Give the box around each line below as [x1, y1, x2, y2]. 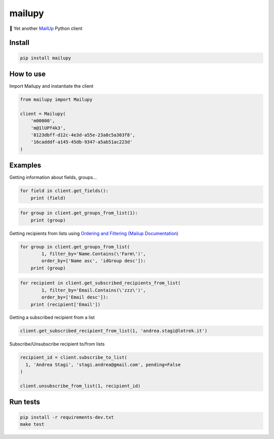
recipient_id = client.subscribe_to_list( [20, 355, 127, 360]
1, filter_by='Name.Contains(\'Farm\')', [41, 251, 146, 257]
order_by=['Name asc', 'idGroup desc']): [41, 258, 146, 264]
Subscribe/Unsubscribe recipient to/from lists [9, 341, 105, 347]
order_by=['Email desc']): [41, 295, 109, 300]
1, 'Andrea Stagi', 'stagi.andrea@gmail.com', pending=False [25, 361, 181, 368]
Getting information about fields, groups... [9, 174, 97, 180]
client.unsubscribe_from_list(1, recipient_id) [20, 383, 141, 389]
